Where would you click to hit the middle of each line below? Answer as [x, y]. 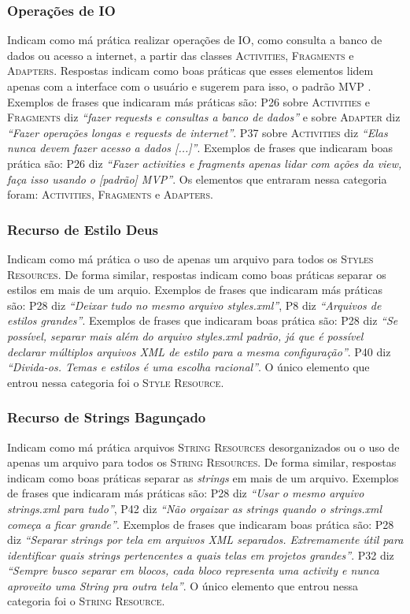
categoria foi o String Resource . [86, 601]
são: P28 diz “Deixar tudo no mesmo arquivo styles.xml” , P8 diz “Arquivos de [194, 305]
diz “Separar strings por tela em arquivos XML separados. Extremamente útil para [205, 540]
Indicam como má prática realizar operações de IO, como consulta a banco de [195, 40]
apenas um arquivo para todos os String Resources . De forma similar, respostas [202, 462]
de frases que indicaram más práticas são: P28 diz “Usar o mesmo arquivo [186, 493]
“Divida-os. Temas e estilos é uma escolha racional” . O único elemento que [188, 367]
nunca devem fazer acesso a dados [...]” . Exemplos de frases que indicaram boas [200, 148]
